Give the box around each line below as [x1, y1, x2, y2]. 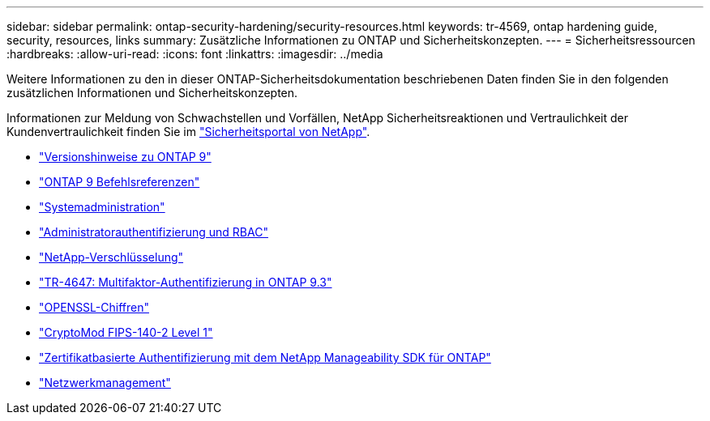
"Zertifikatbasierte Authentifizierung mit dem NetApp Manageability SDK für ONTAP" [39, 351, 491, 364]
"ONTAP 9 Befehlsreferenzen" [39, 175, 200, 189]
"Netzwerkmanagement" [39, 376, 171, 389]
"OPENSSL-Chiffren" [39, 300, 149, 314]
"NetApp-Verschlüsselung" [39, 250, 184, 264]
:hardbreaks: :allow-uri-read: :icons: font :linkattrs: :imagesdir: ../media [6, 47, 383, 61]
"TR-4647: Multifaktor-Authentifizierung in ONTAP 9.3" [39, 275, 332, 289]
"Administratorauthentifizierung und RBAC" [39, 225, 268, 239]
